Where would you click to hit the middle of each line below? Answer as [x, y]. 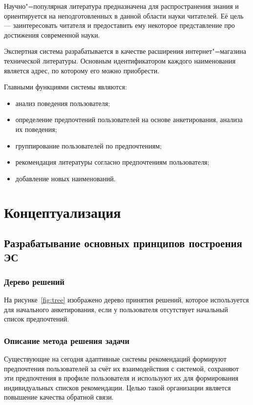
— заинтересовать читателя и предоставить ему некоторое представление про [119, 25]
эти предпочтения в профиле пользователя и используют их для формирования [121, 378]
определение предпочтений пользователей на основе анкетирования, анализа [129, 119]
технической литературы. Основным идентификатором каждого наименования [120, 60]
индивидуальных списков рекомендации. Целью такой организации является [117, 387]
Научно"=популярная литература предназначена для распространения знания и [121, 6]
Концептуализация [63, 212]
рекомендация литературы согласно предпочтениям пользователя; [112, 162]
